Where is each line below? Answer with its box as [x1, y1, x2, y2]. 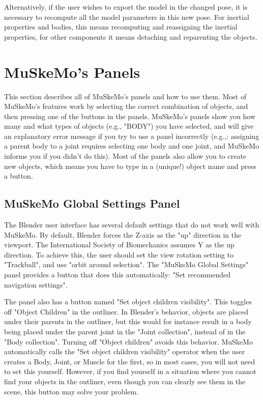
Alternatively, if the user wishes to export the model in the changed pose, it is [4, 2, 248, 12]
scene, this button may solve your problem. [4, 386, 138, 396]
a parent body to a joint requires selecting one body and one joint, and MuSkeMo [4, 140, 259, 151]
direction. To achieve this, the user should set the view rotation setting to [4, 249, 234, 260]
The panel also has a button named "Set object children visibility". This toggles [4, 296, 252, 307]
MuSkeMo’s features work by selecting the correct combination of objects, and [4, 101, 248, 111]
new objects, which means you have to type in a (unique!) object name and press [4, 160, 256, 171]
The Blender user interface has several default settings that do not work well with [4, 219, 259, 230]
